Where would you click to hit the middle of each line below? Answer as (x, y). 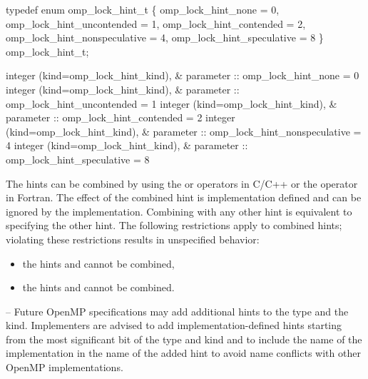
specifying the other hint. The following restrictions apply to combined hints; (174, 225)
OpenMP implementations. (65, 367)
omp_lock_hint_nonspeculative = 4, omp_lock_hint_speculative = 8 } (165, 37)
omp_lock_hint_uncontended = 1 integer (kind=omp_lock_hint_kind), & (172, 103)
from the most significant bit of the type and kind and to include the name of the (184, 339)
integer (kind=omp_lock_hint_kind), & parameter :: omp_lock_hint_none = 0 (183, 75)
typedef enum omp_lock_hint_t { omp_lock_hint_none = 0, (143, 9)
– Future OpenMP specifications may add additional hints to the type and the (177, 311)
